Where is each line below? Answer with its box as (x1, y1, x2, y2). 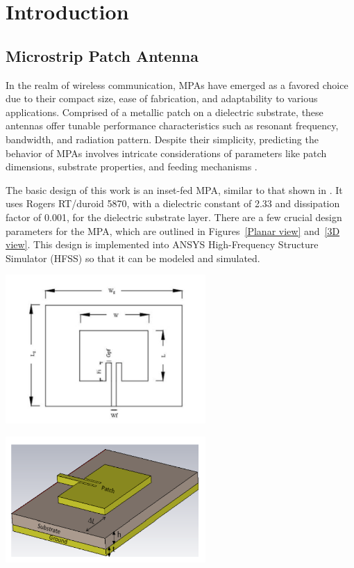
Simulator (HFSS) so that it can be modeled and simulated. (6, 250, 260, 265)
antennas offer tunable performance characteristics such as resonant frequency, (6, 118, 339, 133)
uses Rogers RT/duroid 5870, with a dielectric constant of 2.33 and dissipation (6, 196, 340, 211)
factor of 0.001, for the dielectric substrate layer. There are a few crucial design (6, 209, 342, 224)
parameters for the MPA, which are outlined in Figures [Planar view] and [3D (6, 223, 340, 238)
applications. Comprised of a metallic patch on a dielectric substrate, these (6, 104, 323, 119)
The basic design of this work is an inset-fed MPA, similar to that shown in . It (6, 182, 343, 197)
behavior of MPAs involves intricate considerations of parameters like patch (6, 145, 327, 160)
